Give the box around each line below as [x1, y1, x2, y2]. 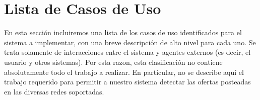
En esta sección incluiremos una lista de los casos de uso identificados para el [4, 27, 242, 38]
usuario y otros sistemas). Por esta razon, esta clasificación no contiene [4, 56, 223, 67]
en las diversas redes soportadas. [4, 86, 104, 96]
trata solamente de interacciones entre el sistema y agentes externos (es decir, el [4, 47, 251, 57]
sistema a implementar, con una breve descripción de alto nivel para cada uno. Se [4, 37, 256, 47]
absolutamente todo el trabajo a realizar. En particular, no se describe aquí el [4, 66, 244, 77]
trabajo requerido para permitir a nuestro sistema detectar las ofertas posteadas [4, 76, 251, 87]
